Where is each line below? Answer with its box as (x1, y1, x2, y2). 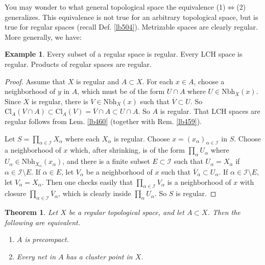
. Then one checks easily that (41, 176, 133, 187)
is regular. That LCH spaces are (160, 106, 260, 116)
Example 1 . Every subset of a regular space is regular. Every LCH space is (5, 49, 243, 59)
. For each (142, 76, 174, 86)
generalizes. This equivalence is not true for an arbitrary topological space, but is (5, 11, 258, 22)
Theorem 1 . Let (5, 207, 58, 218)
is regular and (76, 76, 119, 86)
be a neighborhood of (86, 166, 153, 177)
